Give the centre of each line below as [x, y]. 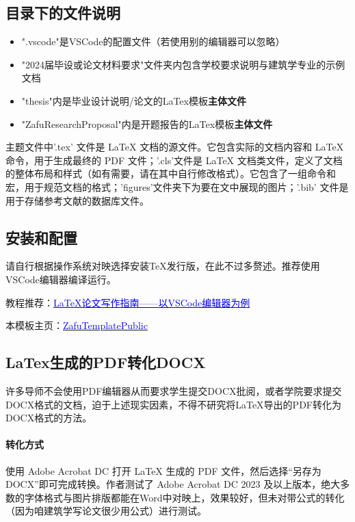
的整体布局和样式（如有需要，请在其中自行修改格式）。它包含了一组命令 [166, 173]
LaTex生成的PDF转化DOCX [106, 362]
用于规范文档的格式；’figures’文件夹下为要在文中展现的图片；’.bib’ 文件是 [186, 186]
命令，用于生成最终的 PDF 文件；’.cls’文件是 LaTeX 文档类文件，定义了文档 [174, 160]
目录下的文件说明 [63, 13]
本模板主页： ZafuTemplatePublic [77, 325]
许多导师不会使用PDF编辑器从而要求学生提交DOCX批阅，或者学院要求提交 [174, 390]
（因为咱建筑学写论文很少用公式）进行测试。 [106, 511]
